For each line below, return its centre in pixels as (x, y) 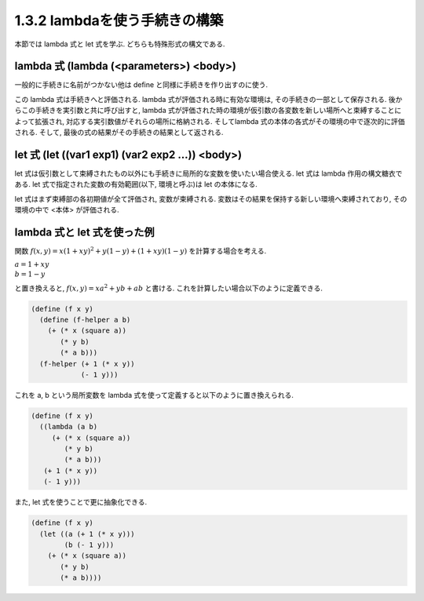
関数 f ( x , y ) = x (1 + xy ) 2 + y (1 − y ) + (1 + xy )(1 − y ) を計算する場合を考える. (141, 250)
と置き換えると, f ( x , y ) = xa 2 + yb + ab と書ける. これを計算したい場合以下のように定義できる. (169, 288)
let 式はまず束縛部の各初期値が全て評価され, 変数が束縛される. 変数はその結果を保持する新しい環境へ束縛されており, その (211, 199)
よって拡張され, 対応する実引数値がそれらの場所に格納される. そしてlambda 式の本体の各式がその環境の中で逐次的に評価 (210, 121)
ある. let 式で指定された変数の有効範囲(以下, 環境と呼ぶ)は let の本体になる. (136, 184)
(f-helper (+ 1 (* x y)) (87, 364)
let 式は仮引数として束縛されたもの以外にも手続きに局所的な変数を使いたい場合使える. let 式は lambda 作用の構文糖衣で (208, 173)
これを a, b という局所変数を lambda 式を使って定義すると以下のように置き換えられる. (154, 395)
